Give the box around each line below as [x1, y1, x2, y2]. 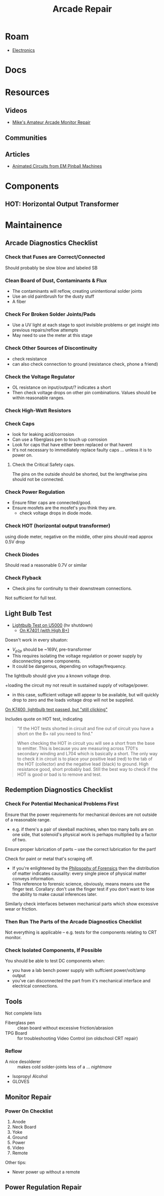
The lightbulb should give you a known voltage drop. [5, 673, 111, 679]
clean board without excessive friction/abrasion [17, 1025, 114, 1031]
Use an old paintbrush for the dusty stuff [12, 293, 94, 300]
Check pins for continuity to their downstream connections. [12, 585, 132, 591]
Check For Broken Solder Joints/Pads [5, 311, 96, 317]
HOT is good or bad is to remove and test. [17, 771, 102, 777]
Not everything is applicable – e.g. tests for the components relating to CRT [5, 929, 157, 935]
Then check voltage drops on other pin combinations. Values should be [12, 389, 157, 395]
